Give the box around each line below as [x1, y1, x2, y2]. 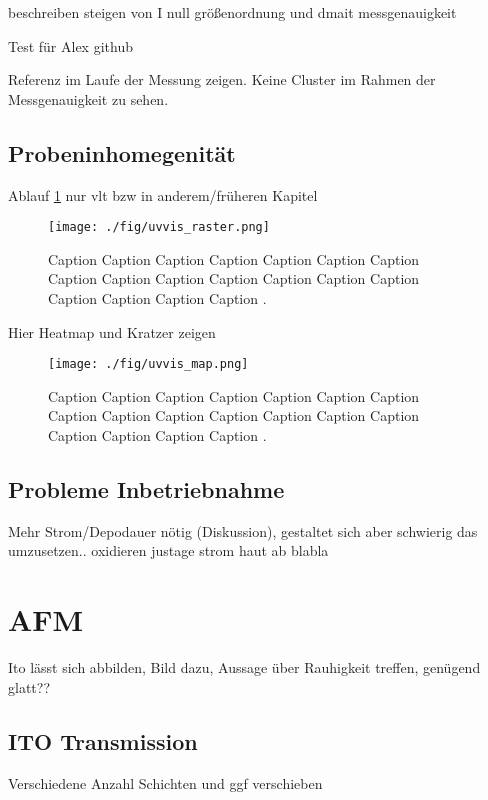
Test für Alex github [8, 35, 133, 56]
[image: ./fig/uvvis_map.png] [48, 357, 249, 372]
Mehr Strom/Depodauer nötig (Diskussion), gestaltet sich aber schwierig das [8, 520, 478, 541]
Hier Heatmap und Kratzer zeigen [8, 321, 216, 342]
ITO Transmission [8, 725, 198, 756]
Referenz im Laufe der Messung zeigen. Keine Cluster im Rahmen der [8, 69, 436, 90]
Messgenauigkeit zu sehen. [8, 88, 169, 109]
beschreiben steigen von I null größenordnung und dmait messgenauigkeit [8, 2, 457, 22]
